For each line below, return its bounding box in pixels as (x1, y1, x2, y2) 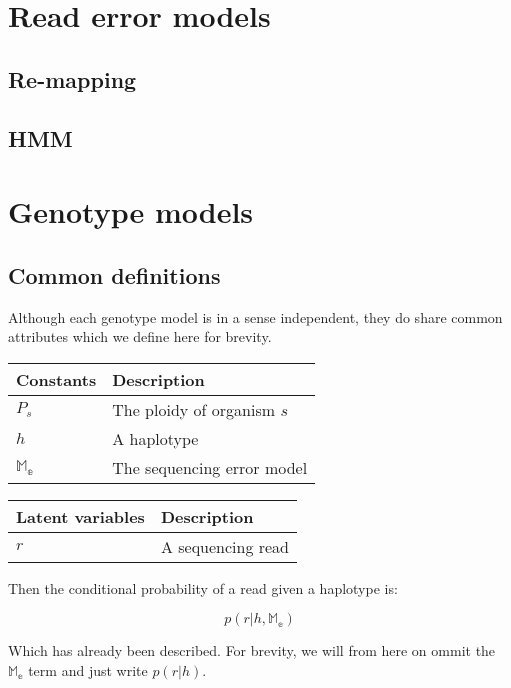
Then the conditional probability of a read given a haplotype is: (8, 577, 398, 598)
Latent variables (16, 504, 145, 528)
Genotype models (8, 191, 254, 232)
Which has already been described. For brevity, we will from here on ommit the (8, 640, 496, 661)
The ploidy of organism (112, 397, 276, 421)
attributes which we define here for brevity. (8, 326, 272, 347)
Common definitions (8, 259, 221, 290)
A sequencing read (160, 534, 290, 558)
